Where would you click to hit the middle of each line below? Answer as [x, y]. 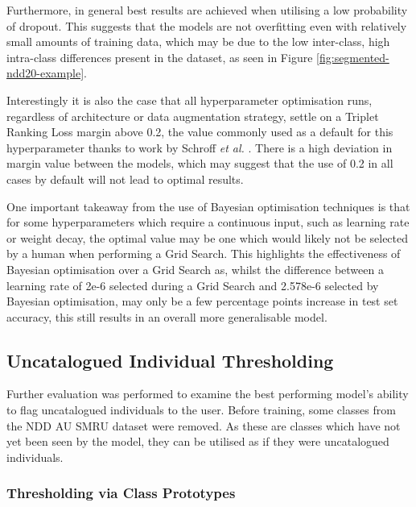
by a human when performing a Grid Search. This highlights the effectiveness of [204, 253]
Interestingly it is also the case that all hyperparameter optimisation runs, [189, 100]
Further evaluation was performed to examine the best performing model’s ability [208, 394]
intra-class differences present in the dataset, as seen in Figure [160, 57]
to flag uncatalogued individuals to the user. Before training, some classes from [201, 410]
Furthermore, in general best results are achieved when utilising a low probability [207, 10]
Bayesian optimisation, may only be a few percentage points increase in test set [202, 301]
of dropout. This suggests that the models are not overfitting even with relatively [207, 25]
